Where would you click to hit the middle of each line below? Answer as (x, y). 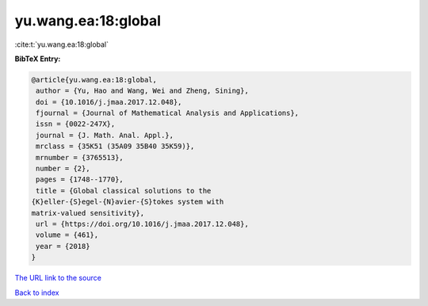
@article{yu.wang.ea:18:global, (94, 80)
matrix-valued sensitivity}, (88, 213)
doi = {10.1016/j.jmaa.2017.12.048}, (109, 102)
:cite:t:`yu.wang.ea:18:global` (62, 44)
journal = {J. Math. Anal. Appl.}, (105, 135)
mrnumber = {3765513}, (80, 157)
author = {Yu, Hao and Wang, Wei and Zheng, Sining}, (142, 91)
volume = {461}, (67, 235)
